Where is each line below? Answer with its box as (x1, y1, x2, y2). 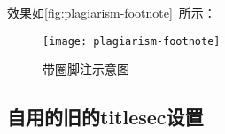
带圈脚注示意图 (43, 60, 129, 78)
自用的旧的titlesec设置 (7, 103, 204, 130)
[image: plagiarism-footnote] (43, 34, 221, 48)
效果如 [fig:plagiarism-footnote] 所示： (7, 4, 216, 21)
